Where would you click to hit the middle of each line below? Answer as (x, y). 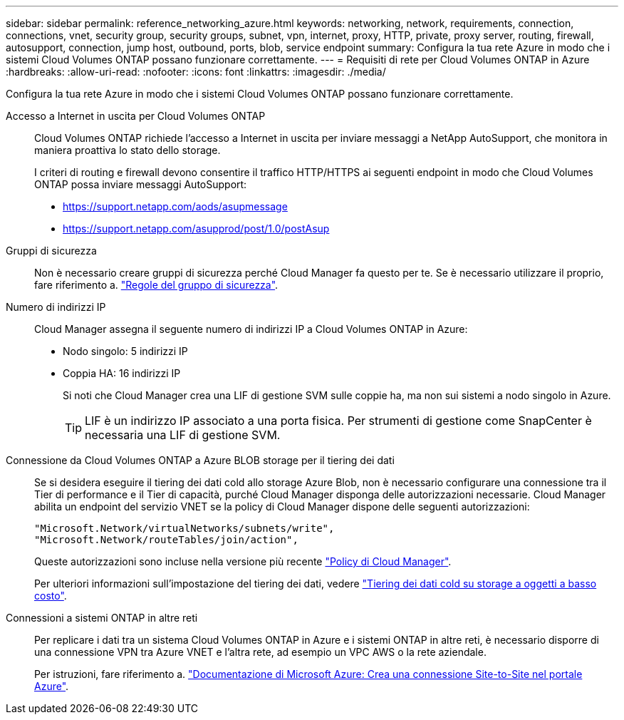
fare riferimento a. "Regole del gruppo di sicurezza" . (156, 285)
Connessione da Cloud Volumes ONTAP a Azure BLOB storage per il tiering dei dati (200, 460)
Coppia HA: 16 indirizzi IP (122, 373)
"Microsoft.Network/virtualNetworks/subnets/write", (184, 528)
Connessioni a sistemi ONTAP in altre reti (102, 618)
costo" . (51, 596)
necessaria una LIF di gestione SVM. (183, 435)
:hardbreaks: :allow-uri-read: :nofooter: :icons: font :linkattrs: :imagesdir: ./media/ (196, 72)
